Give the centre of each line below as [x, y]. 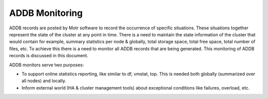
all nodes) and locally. [44, 81]
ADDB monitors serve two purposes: [47, 65]
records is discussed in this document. [49, 56]
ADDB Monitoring [46, 13]
